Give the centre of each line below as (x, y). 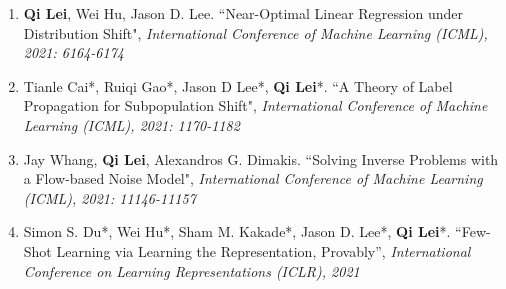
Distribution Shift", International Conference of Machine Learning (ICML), (255, 32)
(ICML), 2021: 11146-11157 (109, 197)
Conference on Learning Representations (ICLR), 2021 (191, 270)
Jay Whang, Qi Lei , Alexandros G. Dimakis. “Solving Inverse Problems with (261, 158)
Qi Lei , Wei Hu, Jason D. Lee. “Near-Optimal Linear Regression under (243, 13)
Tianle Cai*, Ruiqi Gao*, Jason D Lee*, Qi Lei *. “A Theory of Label (238, 85)
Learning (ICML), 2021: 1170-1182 (131, 124)
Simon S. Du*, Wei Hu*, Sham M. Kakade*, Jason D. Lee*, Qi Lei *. (237, 231)
